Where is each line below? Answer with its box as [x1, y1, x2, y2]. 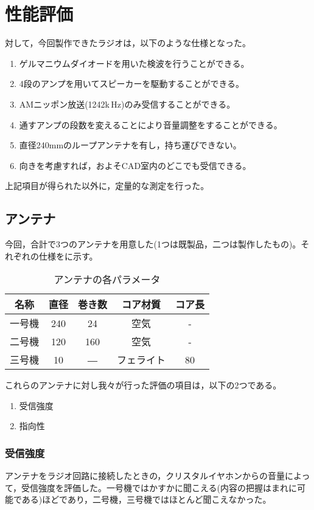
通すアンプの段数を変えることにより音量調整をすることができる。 [19, 118, 282, 131]
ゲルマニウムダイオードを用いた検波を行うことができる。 [19, 57, 249, 69]
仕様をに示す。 [38, 249, 98, 262]
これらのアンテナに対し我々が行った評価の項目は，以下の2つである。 [5, 379, 282, 391]
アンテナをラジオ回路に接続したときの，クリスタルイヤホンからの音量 [5, 469, 285, 482]
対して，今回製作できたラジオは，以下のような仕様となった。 [5, 36, 251, 49]
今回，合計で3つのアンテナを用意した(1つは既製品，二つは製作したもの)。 [5, 238, 301, 250]
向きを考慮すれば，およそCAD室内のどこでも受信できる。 [19, 159, 251, 171]
